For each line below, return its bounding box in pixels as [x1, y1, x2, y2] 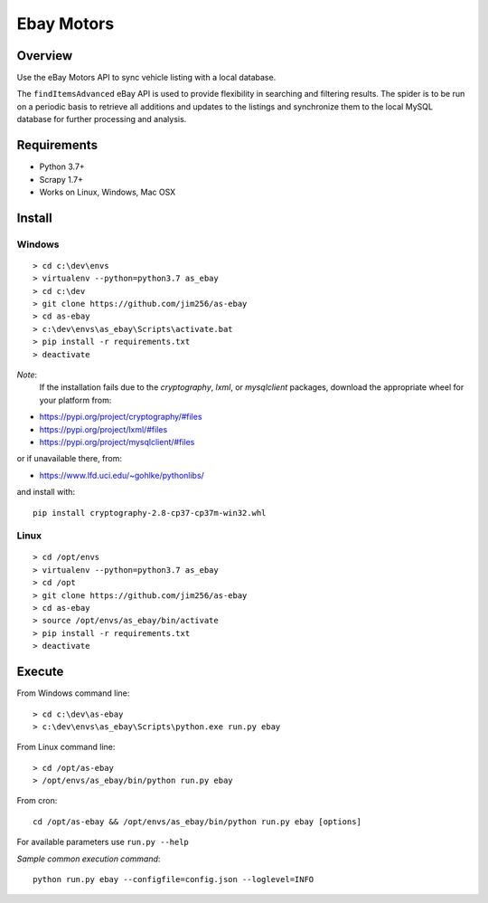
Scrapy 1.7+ [39, 174, 83, 185]
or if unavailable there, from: [16, 453, 122, 464]
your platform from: [39, 394, 112, 405]
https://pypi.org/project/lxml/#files [39, 423, 168, 434]
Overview [16, 48, 73, 63]
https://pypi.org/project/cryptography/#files [39, 412, 202, 423]
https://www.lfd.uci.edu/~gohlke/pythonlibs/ [39, 470, 205, 480]
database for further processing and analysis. [16, 114, 187, 125]
